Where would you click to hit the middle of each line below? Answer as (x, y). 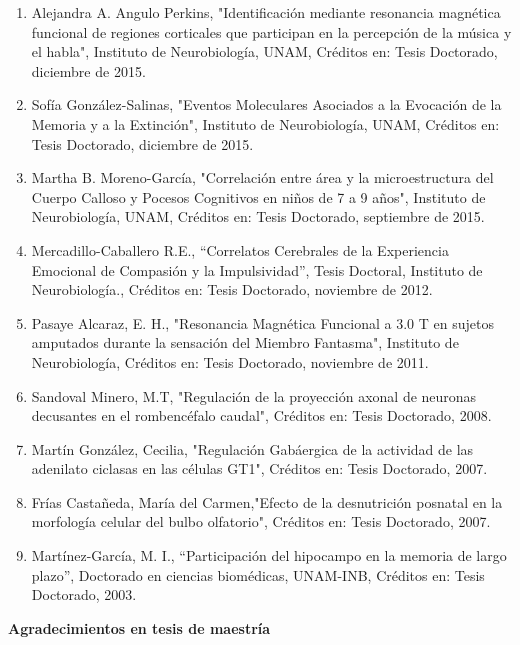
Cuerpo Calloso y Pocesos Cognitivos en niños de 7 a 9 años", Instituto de (258, 196)
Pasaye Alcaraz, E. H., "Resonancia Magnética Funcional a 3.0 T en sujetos (262, 322)
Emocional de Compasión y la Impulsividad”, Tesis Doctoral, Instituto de (257, 269)
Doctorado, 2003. (84, 594)
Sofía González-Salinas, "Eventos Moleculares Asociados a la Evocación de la (266, 104)
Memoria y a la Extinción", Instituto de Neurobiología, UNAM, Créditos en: (265, 123)
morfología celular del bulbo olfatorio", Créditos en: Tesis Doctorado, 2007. (261, 521)
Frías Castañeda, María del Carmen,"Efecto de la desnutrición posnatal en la (267, 501)
